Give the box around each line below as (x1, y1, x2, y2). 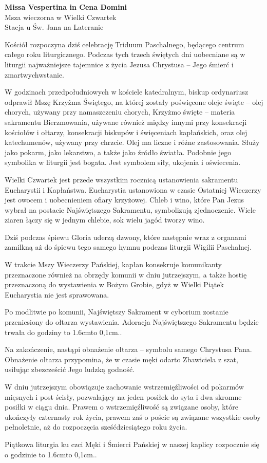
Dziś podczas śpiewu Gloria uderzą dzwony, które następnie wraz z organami (5, 231, 246, 242)
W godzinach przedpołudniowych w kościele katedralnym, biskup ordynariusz (5, 86, 249, 97)
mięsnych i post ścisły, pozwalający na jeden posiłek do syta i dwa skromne (5, 391, 242, 402)
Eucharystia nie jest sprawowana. (5, 289, 109, 300)
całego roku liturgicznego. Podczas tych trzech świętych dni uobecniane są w (5, 49, 245, 60)
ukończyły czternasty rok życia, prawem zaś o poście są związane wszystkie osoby (5, 411, 261, 422)
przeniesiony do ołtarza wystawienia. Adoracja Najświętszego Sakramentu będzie (5, 317, 259, 327)
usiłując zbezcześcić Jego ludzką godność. (5, 364, 135, 375)
